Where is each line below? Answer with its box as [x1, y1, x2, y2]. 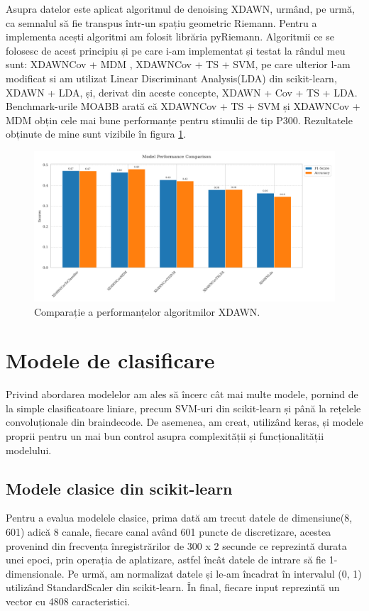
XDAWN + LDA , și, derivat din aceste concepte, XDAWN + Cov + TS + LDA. [6, 84, 358, 99]
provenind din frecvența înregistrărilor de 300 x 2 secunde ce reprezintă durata [6, 538, 347, 553]
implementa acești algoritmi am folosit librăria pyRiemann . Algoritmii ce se [6, 29, 334, 44]
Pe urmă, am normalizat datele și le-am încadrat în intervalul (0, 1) [67, 566, 362, 580]
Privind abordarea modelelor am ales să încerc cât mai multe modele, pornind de [6, 387, 358, 402]
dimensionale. [6, 566, 65, 580]
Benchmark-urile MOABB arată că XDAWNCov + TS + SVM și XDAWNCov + [6, 99, 360, 114]
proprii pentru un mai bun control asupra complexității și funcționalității [6, 429, 324, 444]
